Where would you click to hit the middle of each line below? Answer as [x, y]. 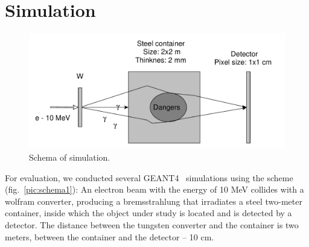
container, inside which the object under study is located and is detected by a [148, 213]
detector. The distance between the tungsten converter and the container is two [152, 224]
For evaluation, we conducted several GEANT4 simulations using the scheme [149, 177]
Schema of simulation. [70, 157]
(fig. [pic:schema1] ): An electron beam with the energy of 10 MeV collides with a [154, 189]
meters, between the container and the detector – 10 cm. [110, 236]
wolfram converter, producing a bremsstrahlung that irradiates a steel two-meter [154, 201]
